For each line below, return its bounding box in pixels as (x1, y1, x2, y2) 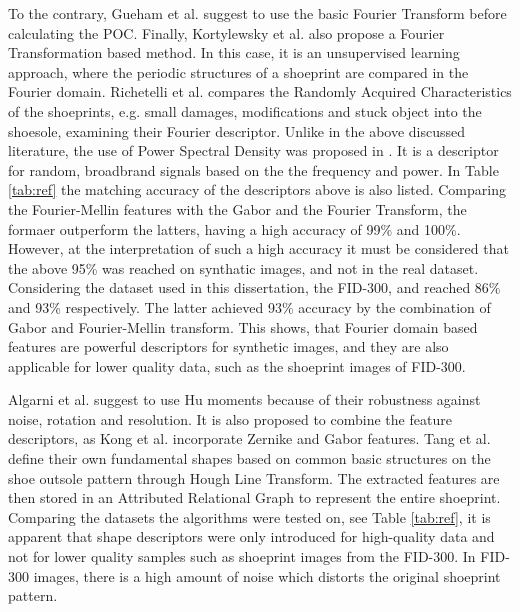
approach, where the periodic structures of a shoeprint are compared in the (8, 61, 469, 82)
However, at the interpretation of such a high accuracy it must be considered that (8, 238, 509, 259)
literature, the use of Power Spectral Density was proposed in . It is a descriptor (8, 140, 499, 161)
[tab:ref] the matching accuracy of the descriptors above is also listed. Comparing (8, 179, 506, 200)
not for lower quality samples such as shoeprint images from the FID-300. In (8, 546, 476, 567)
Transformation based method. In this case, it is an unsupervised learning (8, 42, 460, 63)
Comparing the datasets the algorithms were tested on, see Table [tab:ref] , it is (8, 506, 491, 527)
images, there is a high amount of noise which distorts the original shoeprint (33, 565, 501, 586)
